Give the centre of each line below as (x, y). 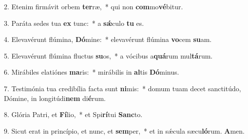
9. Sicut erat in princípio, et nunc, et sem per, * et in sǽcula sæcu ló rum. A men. (124, 130)
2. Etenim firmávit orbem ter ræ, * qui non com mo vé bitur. (94, 6)
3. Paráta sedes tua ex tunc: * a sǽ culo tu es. (74, 23)
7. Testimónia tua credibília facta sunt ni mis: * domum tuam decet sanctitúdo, (123, 88)
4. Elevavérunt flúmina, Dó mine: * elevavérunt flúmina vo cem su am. (108, 39)
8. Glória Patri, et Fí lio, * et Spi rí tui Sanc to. (73, 114)
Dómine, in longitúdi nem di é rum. (55, 98)
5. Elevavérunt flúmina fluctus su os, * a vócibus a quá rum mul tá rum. (108, 55)
